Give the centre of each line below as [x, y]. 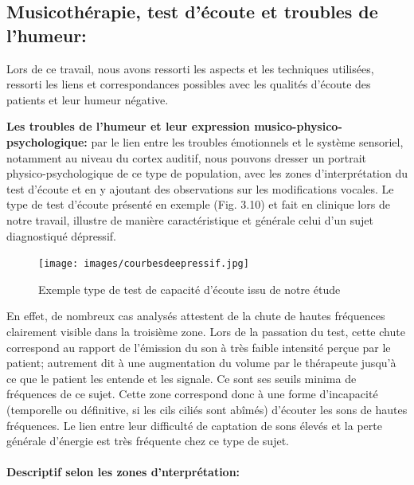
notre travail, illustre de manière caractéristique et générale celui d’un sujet [190, 219]
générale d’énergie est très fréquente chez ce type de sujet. [148, 441]
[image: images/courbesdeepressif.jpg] [144, 264]
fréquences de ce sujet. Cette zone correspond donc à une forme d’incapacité [192, 394]
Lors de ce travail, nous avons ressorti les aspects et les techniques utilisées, [190, 68]
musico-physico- [298, 126]
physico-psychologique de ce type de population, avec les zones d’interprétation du [207, 173]
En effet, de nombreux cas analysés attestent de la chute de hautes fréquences [196, 316]
